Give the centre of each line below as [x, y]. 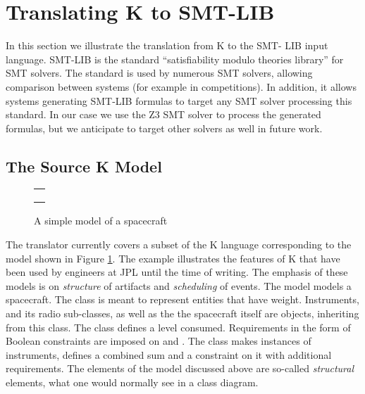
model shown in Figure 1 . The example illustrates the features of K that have [173, 258]
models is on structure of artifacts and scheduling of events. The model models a [179, 285]
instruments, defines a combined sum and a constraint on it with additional [169, 354]
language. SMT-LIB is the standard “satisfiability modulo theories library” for [175, 59]
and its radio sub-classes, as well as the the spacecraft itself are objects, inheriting [182, 313]
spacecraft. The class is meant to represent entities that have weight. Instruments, [182, 299]
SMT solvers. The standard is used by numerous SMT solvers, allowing [159, 73]
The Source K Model [84, 166]
